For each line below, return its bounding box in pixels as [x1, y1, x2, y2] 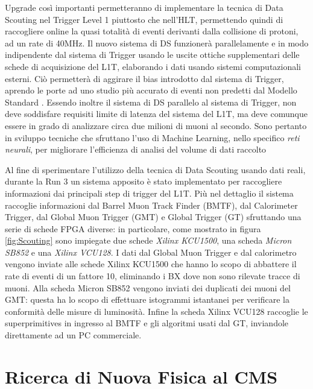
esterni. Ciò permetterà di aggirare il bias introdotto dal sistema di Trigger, [5, 72, 284, 84]
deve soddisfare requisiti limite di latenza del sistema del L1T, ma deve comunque [5, 107, 308, 120]
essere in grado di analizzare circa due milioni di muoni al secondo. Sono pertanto [5, 119, 307, 131]
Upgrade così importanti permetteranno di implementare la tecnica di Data [5, 1, 283, 13]
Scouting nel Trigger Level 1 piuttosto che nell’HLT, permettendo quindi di [5, 13, 283, 25]
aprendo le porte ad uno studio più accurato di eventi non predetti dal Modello [5, 84, 297, 96]
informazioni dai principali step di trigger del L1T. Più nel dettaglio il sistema [5, 186, 294, 199]
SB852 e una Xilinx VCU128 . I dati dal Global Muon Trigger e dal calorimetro [5, 245, 297, 258]
